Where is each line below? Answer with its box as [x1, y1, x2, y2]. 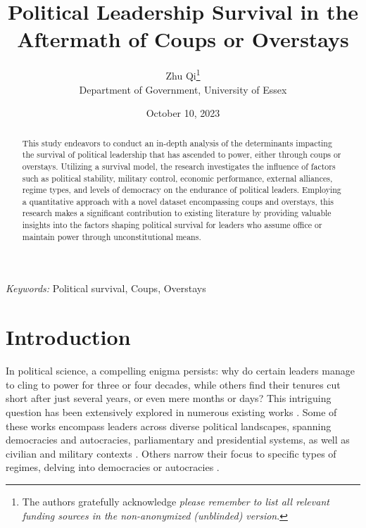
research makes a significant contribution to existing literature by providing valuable [22, 207, 332, 219]
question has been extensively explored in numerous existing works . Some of [6, 404, 337, 419]
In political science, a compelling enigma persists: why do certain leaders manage [6, 363, 355, 378]
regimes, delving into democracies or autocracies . [6, 460, 220, 474]
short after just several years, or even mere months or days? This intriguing [6, 391, 332, 406]
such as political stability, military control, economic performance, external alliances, [22, 172, 333, 184]
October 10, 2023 [146, 106, 220, 120]
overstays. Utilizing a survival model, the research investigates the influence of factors [22, 160, 336, 172]
